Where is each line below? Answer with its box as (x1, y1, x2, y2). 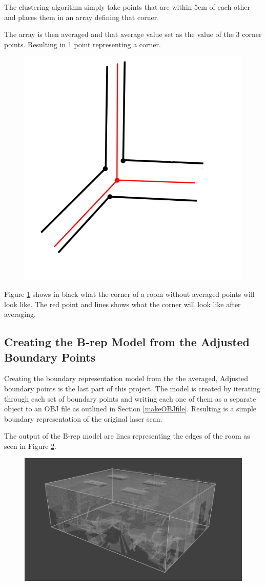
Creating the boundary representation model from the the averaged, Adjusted (4, 373, 249, 384)
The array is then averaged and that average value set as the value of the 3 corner (4, 29, 262, 40)
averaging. (4, 309, 36, 319)
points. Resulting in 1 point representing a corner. (4, 39, 161, 49)
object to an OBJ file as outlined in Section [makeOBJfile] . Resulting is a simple (4, 403, 257, 414)
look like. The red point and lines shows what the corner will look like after (4, 298, 241, 309)
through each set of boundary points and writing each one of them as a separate (4, 393, 256, 404)
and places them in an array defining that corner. (4, 11, 159, 22)
